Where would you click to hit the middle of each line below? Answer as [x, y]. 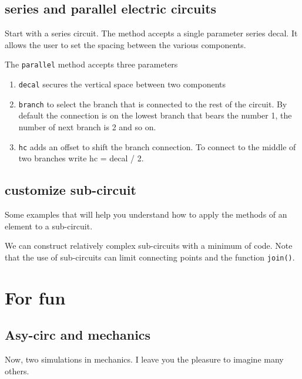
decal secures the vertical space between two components [122, 84]
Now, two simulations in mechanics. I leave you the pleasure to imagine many [144, 359]
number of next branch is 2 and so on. [87, 126]
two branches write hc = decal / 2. [81, 158]
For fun [35, 297]
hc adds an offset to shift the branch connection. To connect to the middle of [157, 146]
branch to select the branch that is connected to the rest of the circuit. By [153, 104]
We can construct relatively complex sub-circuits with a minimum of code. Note [149, 246]
